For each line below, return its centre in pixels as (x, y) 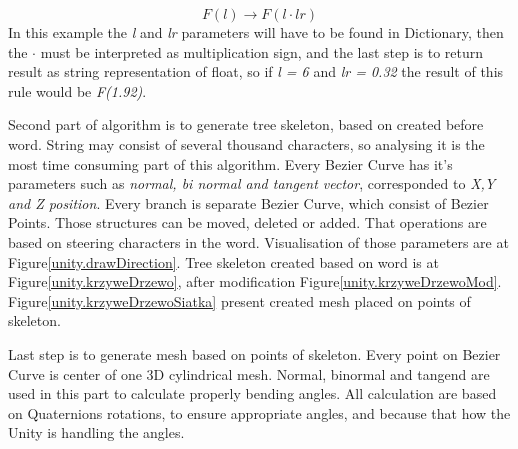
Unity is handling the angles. (96, 432)
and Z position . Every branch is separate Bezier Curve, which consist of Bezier (248, 202)
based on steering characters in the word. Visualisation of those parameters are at (258, 241)
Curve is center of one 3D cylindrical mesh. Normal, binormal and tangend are (249, 373)
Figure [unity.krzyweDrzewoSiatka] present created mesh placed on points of (239, 300)
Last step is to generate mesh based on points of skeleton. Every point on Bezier (254, 353)
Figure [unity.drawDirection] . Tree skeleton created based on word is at (223, 261)
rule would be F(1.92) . (77, 90)
